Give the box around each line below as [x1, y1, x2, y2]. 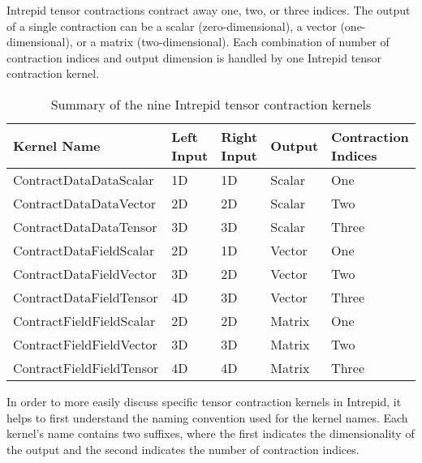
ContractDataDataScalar [13, 169, 154, 189]
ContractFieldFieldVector [13, 334, 157, 354]
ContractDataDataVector [13, 193, 157, 212]
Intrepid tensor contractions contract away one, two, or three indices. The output [6, 2, 411, 18]
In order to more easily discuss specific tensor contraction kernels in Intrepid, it [6, 392, 402, 409]
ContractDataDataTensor [13, 216, 157, 236]
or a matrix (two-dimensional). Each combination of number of [76, 33, 390, 50]
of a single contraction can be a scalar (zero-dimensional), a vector [6, 17, 337, 34]
